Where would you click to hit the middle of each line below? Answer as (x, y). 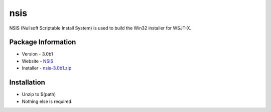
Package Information (43, 42)
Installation (27, 82)
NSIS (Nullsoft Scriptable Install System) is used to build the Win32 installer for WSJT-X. (100, 28)
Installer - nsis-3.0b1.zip (47, 68)
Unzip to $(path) (39, 94)
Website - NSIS (38, 61)
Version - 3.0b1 (37, 54)
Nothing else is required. (47, 101)
